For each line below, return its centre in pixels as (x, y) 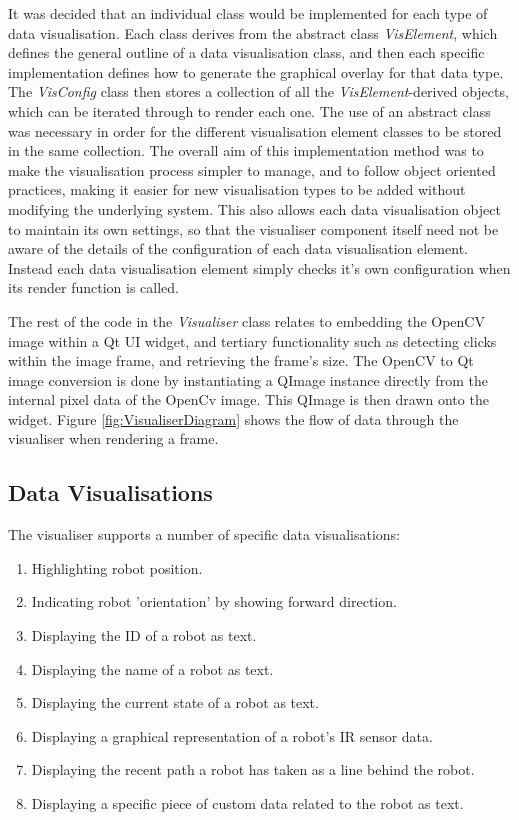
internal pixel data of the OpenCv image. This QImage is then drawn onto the (248, 399)
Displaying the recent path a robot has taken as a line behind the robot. (253, 769)
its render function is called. (93, 287)
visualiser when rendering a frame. (113, 438)
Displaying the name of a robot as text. (152, 668)
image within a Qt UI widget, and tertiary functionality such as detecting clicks (252, 340)
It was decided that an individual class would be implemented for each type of (248, 13)
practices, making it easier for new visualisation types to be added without (237, 189)
